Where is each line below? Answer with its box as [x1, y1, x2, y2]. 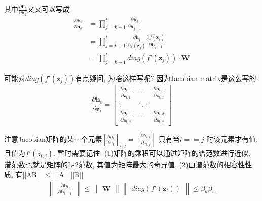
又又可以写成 [27, 4, 70, 14]
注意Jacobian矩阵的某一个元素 [4, 133, 102, 144]
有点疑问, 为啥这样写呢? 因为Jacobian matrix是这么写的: [75, 72, 258, 83]
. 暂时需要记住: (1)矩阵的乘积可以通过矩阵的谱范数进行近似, [53, 148, 250, 158]
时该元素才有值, [206, 133, 258, 144]
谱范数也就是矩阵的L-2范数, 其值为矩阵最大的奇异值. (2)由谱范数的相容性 [4, 159, 245, 170]
